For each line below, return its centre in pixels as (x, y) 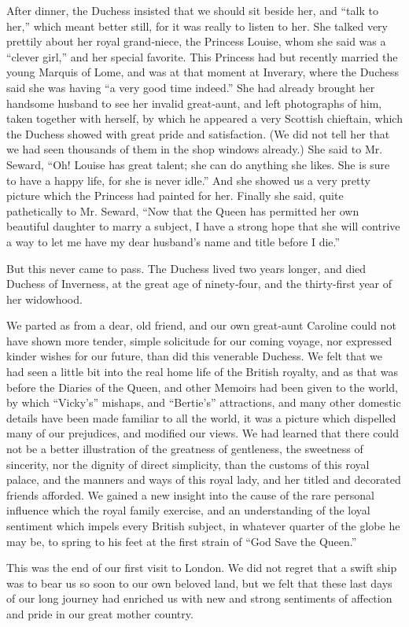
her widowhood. (44, 299)
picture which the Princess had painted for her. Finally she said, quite (175, 195)
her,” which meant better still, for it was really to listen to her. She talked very (197, 26)
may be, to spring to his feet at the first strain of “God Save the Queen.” (182, 541)
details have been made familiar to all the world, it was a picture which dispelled (201, 417)
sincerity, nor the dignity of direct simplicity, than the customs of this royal (188, 464)
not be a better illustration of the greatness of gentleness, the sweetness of (185, 449)
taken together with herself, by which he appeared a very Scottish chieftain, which (204, 118)
